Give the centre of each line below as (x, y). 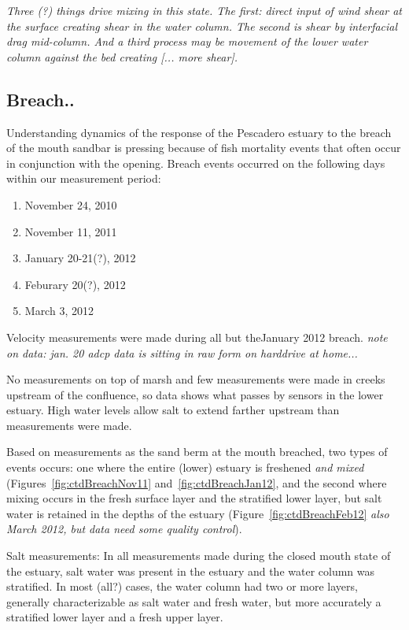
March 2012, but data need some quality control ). (124, 529)
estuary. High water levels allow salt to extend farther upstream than (173, 410)
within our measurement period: (84, 178)
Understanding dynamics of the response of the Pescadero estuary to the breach (199, 132)
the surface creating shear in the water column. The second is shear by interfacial (202, 26)
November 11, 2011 (71, 231)
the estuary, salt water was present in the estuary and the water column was (191, 571)
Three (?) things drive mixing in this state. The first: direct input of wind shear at (204, 10)
